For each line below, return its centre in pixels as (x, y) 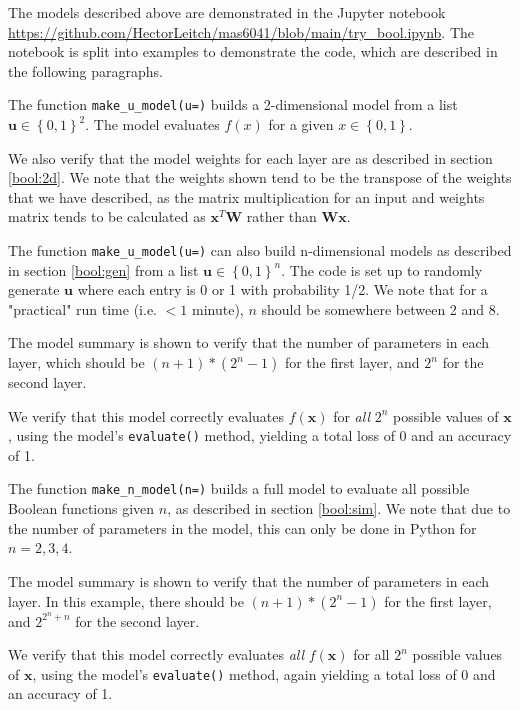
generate (34, 289)
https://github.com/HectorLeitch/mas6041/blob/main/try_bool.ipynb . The (241, 31)
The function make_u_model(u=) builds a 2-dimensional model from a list (233, 104)
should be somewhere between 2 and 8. (380, 308)
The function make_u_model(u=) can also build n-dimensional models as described (260, 250)
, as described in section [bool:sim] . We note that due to (339, 508)
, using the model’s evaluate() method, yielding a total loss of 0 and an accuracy (260, 435)
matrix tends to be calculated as (107, 216)
